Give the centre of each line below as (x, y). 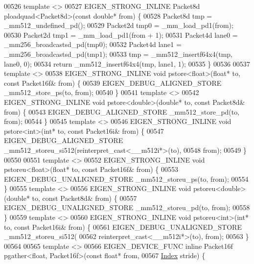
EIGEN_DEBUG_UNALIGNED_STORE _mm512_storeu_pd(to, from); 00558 (127, 207)
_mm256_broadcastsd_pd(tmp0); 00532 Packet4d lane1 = (93, 44)
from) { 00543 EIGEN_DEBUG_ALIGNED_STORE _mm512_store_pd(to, (122, 111)
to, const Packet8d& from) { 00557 (84, 198)
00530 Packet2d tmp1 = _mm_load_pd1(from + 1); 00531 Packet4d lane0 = (121, 35)
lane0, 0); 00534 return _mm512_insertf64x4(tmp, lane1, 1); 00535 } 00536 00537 (127, 63)
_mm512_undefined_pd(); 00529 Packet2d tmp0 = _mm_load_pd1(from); (119, 25)
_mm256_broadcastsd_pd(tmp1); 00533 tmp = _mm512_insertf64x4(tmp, (118, 54)
